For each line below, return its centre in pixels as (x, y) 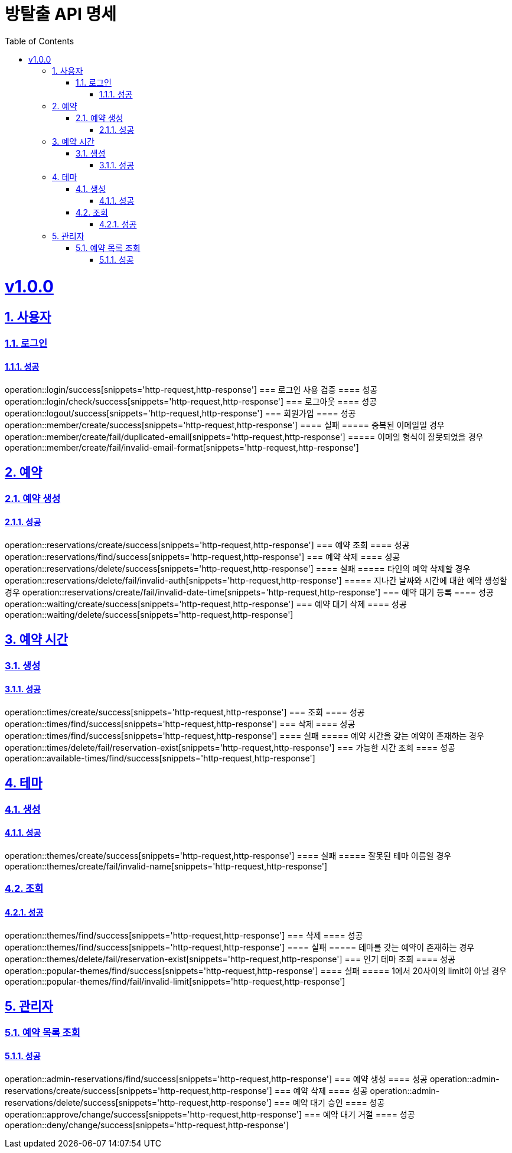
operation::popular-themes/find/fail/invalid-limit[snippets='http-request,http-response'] (175, 981)
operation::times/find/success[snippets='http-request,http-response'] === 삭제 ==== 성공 (180, 724)
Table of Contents (40, 41)
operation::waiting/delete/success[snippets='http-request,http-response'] (149, 614)
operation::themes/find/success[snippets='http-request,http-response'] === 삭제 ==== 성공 (184, 935)
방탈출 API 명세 (61, 14)
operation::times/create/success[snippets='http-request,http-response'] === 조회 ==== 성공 (185, 712)
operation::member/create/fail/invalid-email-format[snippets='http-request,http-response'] (182, 447)
